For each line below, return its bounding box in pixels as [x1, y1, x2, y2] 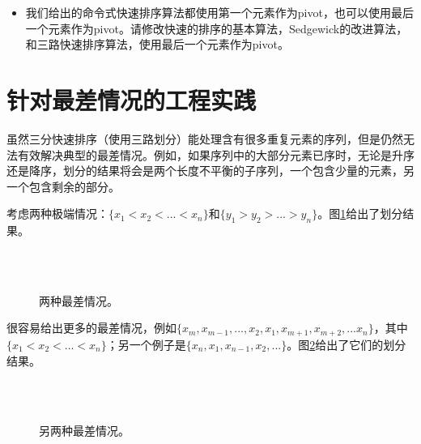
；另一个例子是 [106, 335, 186, 352]
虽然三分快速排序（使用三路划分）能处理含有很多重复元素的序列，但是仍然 [6, 130, 403, 147]
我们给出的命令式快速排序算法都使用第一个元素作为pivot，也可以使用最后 [25, 4, 414, 20]
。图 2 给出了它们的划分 [287, 335, 406, 352]
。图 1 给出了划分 [317, 205, 403, 222]
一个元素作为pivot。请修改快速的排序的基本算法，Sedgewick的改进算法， [25, 19, 408, 36]
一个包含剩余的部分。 [6, 177, 120, 194]
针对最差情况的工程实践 [6, 83, 257, 116]
